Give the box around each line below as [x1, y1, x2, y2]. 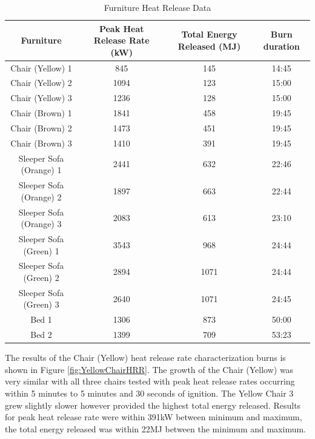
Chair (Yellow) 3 [10, 91, 72, 104]
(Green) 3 [23, 298, 59, 311]
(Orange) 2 [21, 190, 62, 203]
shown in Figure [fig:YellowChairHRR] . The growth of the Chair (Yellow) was [5, 363, 294, 375]
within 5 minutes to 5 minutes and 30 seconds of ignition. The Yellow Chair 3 [5, 387, 294, 400]
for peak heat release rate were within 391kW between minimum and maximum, [5, 411, 302, 423]
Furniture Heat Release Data [104, 1, 211, 13]
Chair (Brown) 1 [10, 107, 72, 119]
